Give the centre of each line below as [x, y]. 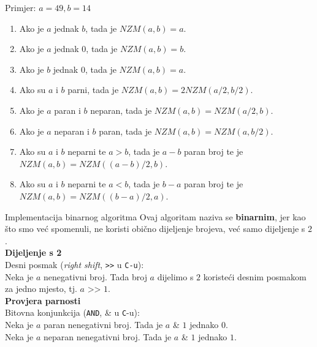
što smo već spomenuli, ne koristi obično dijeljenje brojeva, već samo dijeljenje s [155, 229]
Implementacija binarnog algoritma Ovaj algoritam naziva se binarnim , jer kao [155, 216]
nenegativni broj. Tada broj [95, 276]
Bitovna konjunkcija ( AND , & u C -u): [72, 312]
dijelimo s [175, 276]
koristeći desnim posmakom [255, 276]
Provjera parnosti [43, 300]
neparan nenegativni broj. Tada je [108, 336]
